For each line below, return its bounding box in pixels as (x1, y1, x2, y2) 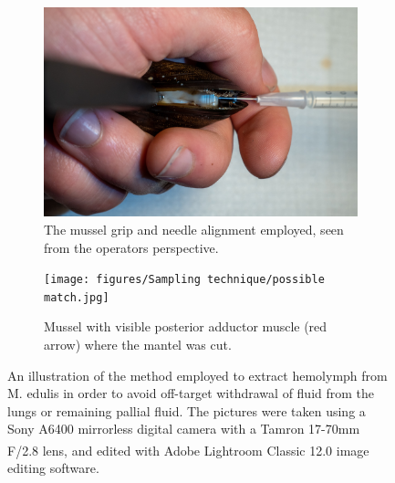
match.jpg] (44, 290, 109, 304)
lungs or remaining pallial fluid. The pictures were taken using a (7, 401, 366, 420)
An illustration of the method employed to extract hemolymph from (7, 365, 388, 384)
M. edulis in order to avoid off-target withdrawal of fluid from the (7, 383, 375, 403)
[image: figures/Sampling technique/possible (44, 273, 325, 287)
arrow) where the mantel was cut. (44, 335, 232, 354)
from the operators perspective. (44, 237, 219, 257)
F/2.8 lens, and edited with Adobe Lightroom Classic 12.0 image (7, 440, 369, 459)
